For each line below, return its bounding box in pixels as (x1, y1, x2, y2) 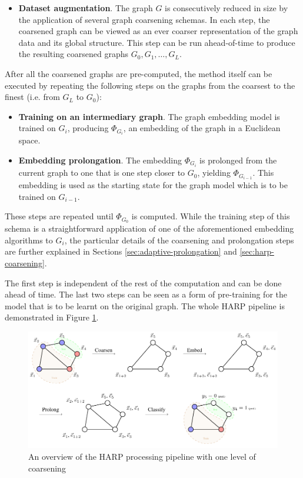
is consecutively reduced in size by (165, 2, 288, 14)
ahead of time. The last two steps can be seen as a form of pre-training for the (5, 288, 287, 300)
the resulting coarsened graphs (18, 48, 129, 60)
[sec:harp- (239, 245, 274, 258)
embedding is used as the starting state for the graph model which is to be (18, 179, 288, 191)
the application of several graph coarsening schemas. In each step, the (18, 13, 270, 25)
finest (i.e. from (5, 91, 60, 103)
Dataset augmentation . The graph (18, 2, 153, 14)
